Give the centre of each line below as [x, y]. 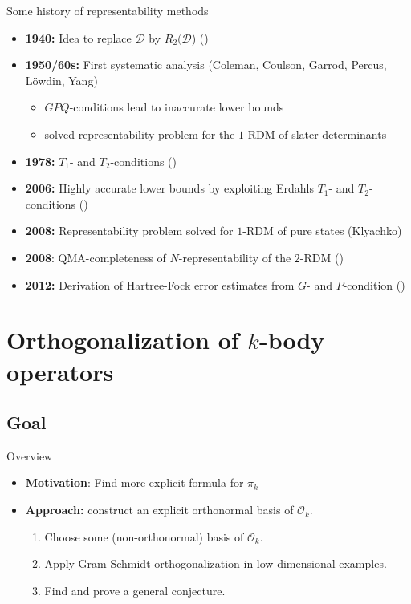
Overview [30, 455]
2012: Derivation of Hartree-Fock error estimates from [160, 284]
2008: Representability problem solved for [129, 231]
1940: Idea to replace [78, 37]
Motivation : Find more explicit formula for [134, 482]
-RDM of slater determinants [315, 134]
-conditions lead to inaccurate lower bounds [177, 107]
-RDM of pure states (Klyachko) [322, 231]
